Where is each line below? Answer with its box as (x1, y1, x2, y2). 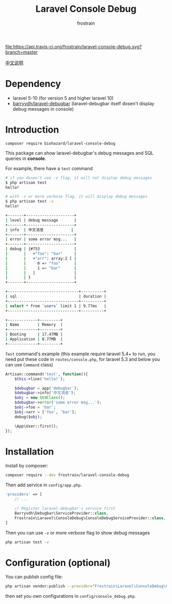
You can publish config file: (5, 574, 63, 580)
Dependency (5, 78, 61, 90)
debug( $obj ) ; (14, 414, 42, 419)
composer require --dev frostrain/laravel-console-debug (5, 472, 130, 478)
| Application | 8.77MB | (5, 337, 63, 342)
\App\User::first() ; (14, 424, 58, 429)
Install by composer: (5, 463, 49, 469)
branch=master (5, 49, 38, 55)
